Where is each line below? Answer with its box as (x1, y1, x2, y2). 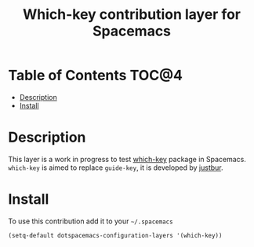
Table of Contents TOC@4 (8, 67, 183, 84)
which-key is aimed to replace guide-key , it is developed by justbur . (8, 163, 223, 172)
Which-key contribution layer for (22, 6, 241, 24)
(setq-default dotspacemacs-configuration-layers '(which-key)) (8, 231, 223, 239)
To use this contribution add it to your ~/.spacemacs (8, 216, 174, 226)
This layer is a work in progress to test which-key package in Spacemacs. (8, 154, 247, 164)
